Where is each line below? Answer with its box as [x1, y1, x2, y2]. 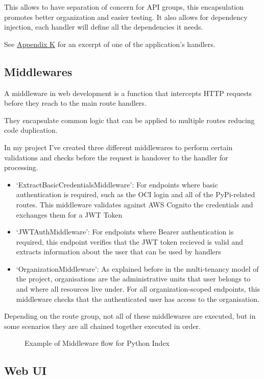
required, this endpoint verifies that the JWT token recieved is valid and [16, 236, 244, 247]
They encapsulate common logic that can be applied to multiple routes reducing [4, 114, 255, 125]
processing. [4, 162, 38, 173]
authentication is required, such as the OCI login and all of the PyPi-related [16, 189, 255, 200]
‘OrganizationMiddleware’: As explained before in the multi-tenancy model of [16, 263, 259, 274]
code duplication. [4, 125, 58, 135]
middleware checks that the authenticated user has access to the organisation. [16, 293, 259, 304]
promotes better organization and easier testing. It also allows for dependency [4, 11, 248, 22]
